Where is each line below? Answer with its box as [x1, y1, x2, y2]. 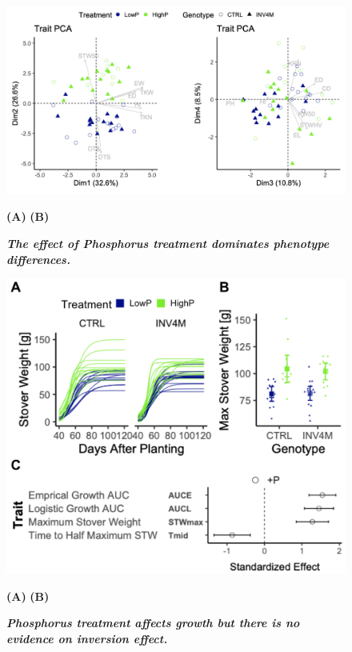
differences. [6, 250, 70, 267]
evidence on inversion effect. [6, 630, 168, 646]
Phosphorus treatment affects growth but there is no [6, 614, 300, 631]
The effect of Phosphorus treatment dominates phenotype [6, 235, 330, 252]
